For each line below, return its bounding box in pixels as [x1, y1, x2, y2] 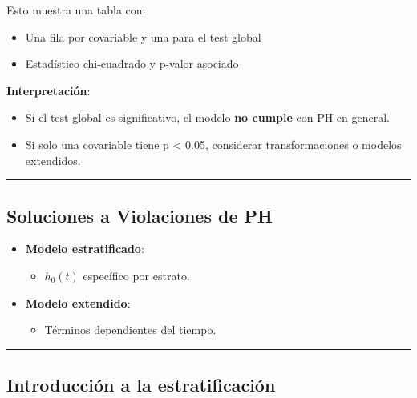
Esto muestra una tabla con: [6, 2, 146, 18]
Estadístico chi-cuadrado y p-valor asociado [25, 55, 239, 72]
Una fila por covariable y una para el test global [25, 28, 261, 45]
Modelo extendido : [25, 294, 131, 311]
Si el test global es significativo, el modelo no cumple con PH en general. [25, 109, 391, 126]
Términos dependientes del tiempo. [44, 321, 217, 338]
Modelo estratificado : [25, 240, 144, 257]
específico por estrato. [83, 267, 190, 283]
